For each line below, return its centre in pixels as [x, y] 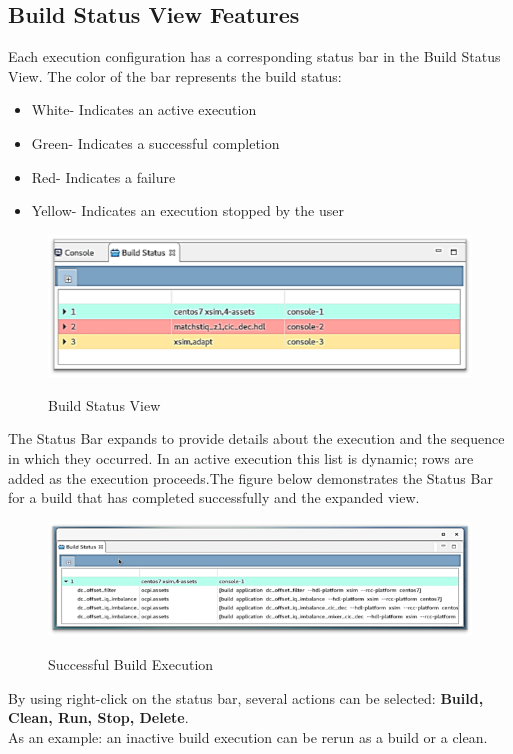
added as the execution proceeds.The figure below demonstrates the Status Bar [250, 477]
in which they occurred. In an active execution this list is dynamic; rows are [241, 458]
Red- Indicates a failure [103, 176]
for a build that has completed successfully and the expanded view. [214, 497]
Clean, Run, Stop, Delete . [98, 717]
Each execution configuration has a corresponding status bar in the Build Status [254, 56]
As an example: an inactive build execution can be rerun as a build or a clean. [248, 736]
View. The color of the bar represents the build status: [175, 75]
